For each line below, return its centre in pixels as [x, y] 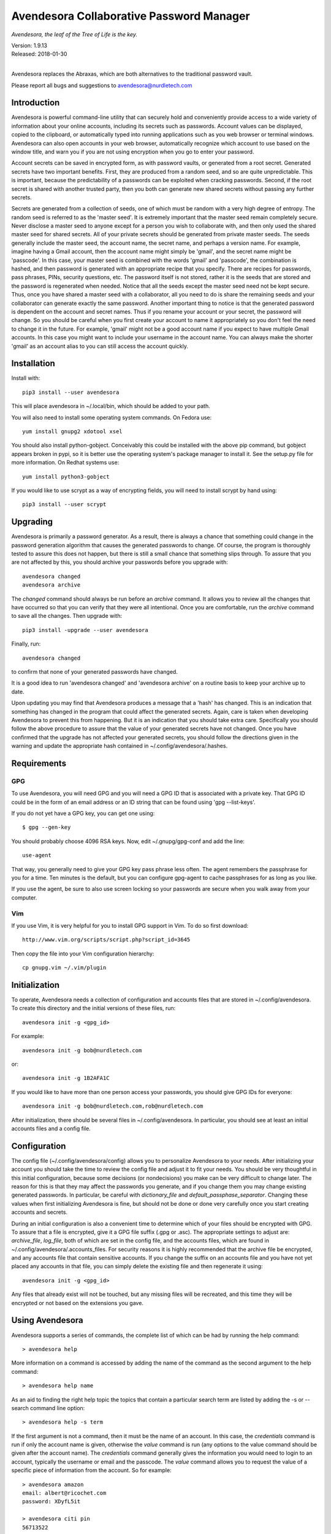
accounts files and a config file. [51, 1128]
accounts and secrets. [39, 1212]
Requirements [39, 763]
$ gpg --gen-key [47, 827]
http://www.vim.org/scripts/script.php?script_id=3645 [106, 940]
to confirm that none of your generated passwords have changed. [94, 671]
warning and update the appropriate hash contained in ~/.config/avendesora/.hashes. [120, 746]
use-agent [37, 855]
